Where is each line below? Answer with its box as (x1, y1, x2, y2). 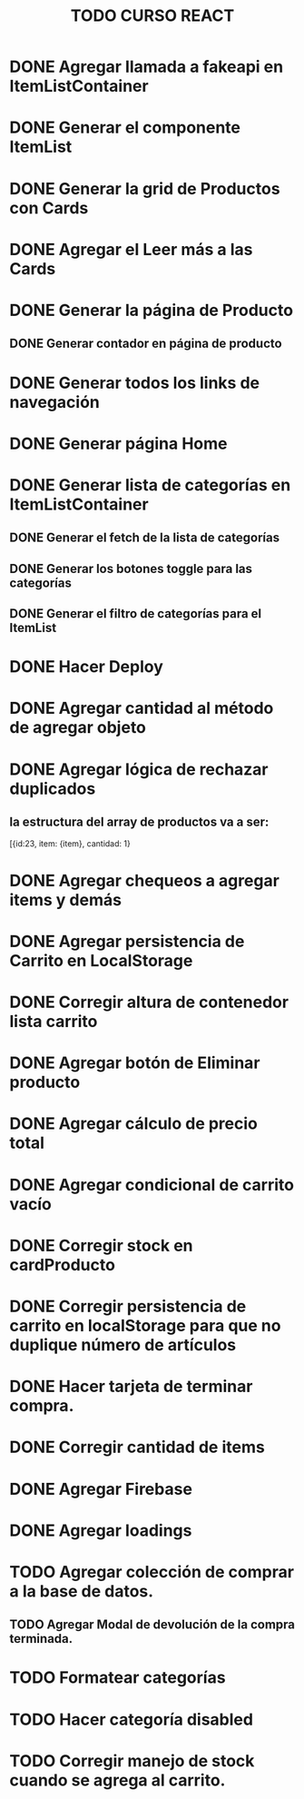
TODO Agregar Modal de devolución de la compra (9, 1617, 295, 1633)
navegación (9, 391, 100, 412)
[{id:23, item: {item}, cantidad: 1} (9, 838, 132, 849)
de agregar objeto (9, 717, 147, 738)
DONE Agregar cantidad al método (9, 698, 274, 718)
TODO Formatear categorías (9, 1667, 226, 1688)
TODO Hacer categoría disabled (9, 1709, 254, 1730)
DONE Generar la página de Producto (9, 300, 293, 321)
